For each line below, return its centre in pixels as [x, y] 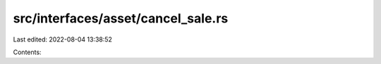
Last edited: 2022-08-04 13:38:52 [63, 39]
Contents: [27, 52]
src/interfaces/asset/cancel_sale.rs [121, 18]
